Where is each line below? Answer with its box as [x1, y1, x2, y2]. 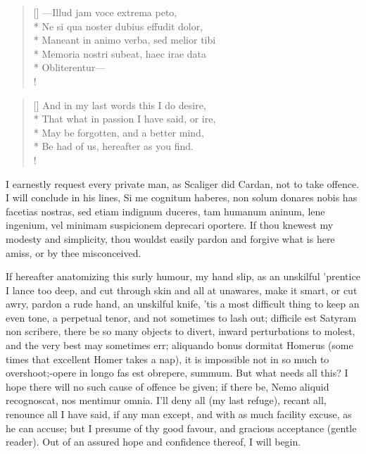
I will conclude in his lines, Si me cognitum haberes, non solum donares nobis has [6, 190, 358, 205]
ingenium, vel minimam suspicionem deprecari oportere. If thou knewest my [6, 217, 334, 232]
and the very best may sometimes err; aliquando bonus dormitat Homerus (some [6, 338, 353, 353]
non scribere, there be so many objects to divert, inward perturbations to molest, [6, 324, 355, 339]
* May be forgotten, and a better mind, [33, 125, 204, 139]
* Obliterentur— [33, 60, 106, 75]
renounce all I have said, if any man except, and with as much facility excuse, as [6, 407, 352, 422]
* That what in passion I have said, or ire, [33, 111, 216, 126]
